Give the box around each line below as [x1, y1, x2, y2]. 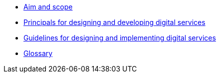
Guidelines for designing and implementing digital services [23, 33, 216, 42]
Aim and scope [23, 2, 73, 11]
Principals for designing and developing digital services [23, 18, 206, 26]
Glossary [23, 49, 53, 57]
